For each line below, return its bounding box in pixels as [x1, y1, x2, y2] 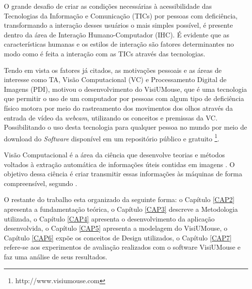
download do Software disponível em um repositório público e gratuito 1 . [4, 132, 220, 143]
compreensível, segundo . [4, 178, 78, 188]
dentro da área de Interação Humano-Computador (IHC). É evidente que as [4, 29, 230, 39]
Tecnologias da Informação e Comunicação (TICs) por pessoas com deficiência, [4, 10, 238, 20]
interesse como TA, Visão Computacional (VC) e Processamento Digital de [4, 74, 227, 85]
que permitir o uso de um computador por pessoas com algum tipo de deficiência [4, 93, 244, 103]
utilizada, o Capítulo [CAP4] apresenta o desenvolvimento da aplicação [4, 213, 215, 223]
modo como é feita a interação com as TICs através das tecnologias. [4, 48, 205, 58]
